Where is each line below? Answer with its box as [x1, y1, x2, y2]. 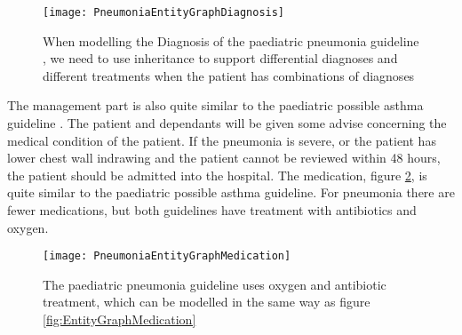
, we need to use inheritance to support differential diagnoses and [43, 49, 398, 68]
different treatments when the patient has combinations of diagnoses [43, 66, 415, 84]
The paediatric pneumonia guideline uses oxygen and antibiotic [43, 275, 386, 293]
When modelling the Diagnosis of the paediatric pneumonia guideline [43, 31, 419, 50]
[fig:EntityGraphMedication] [43, 310, 196, 329]
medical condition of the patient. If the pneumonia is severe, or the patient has [7, 131, 436, 149]
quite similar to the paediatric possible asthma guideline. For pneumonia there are [7, 183, 455, 202]
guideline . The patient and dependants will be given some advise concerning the [7, 114, 447, 132]
